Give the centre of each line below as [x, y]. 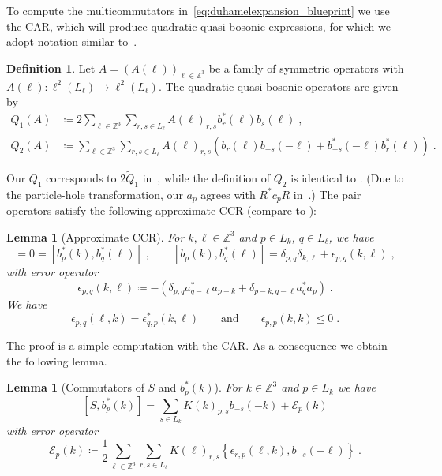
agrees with [228, 194]
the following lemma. [57, 360]
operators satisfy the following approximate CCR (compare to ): [161, 210]
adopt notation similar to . [72, 41]
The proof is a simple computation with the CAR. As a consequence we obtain [197, 345]
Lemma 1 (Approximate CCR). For [96, 236]
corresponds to [81, 177]
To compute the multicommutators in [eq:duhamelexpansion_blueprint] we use [198, 10]
